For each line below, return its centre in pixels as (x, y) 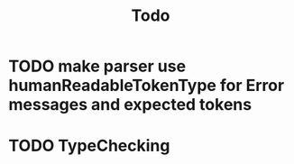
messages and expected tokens (130, 105)
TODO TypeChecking (89, 146)
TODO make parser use (97, 66)
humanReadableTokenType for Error (147, 86)
